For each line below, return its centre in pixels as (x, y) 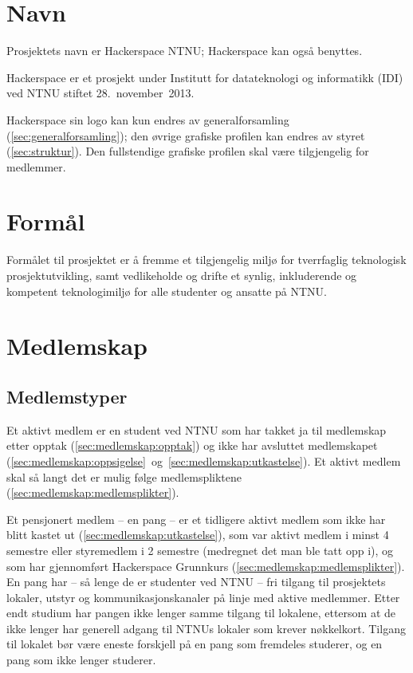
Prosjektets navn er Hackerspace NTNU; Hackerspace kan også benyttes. (185, 51)
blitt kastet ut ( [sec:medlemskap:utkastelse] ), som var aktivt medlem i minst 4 (198, 535)
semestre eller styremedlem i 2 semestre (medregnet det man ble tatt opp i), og (200, 550)
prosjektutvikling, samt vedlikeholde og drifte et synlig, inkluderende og (182, 275)
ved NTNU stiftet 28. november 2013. (100, 93)
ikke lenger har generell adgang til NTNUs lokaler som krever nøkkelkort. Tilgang (206, 628)
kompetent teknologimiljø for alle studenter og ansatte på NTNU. (167, 291)
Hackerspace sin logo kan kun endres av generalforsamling (148, 119)
